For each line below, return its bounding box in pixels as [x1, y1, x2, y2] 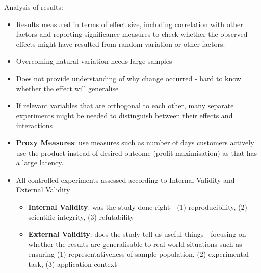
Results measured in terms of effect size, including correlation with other [16, 18, 243, 29]
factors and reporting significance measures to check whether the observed [16, 29, 248, 39]
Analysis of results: [4, 2, 63, 12]
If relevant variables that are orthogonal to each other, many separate [16, 100, 234, 111]
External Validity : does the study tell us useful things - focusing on [28, 229, 246, 239]
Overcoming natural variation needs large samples [16, 56, 172, 66]
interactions [16, 120, 53, 131]
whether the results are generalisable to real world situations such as [28, 238, 242, 249]
